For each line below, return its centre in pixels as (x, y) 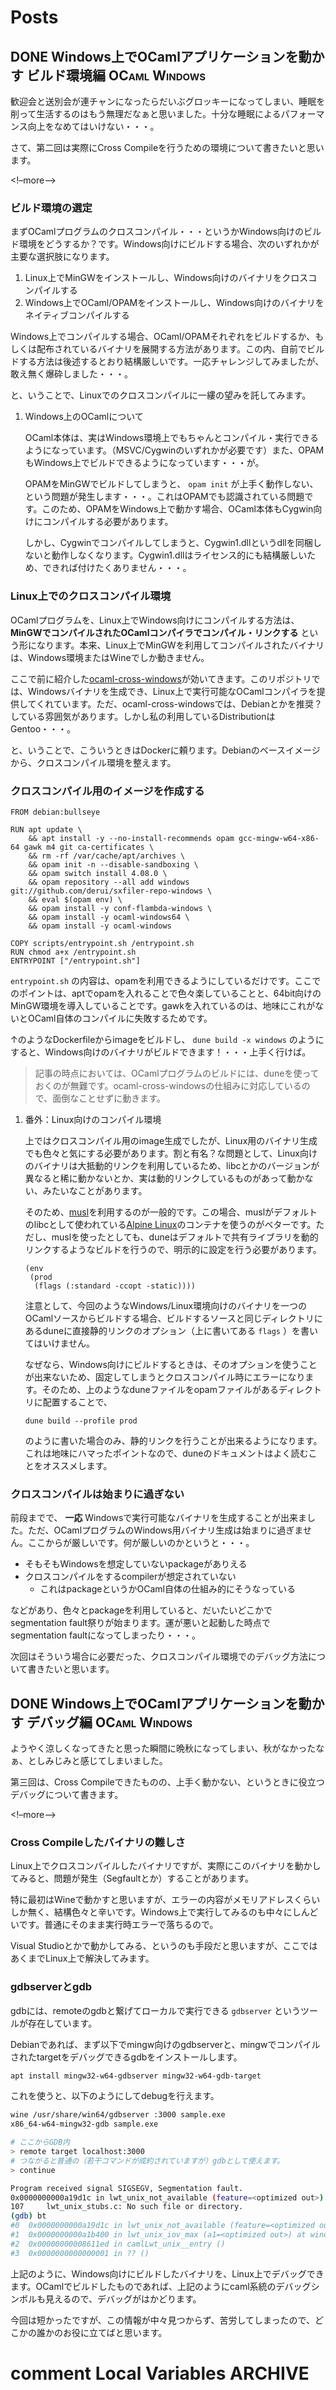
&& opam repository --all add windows (109, 882)
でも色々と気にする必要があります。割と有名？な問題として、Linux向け (171, 1153)
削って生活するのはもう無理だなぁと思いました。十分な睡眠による (146, 114)
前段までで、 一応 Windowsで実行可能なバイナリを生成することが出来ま (159, 1518)
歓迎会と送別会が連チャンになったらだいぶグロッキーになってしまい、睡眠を (168, 101)
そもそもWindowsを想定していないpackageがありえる (136, 1564)
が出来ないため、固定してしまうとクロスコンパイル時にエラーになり (165, 1377)
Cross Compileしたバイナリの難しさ (98, 1842)
